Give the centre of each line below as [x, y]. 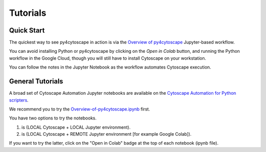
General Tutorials [36, 81]
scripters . [19, 100]
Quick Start [27, 30]
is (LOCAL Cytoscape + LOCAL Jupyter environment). [76, 127]
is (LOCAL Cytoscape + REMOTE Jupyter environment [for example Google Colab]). [106, 134]
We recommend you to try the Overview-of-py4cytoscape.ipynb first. [80, 109]
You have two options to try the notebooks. [53, 118]
